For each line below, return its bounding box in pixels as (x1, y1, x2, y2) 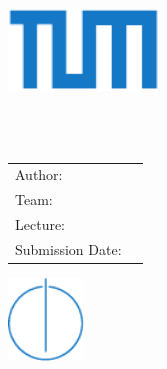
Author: (15, 164, 63, 185)
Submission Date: (15, 238, 122, 259)
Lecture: (15, 214, 66, 235)
